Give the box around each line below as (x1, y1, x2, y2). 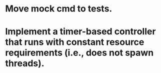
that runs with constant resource (5, 36, 144, 48)
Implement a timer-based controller (5, 26, 156, 37)
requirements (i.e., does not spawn (5, 47, 154, 58)
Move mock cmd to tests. (5, 3, 112, 14)
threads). (5, 58, 44, 69)
